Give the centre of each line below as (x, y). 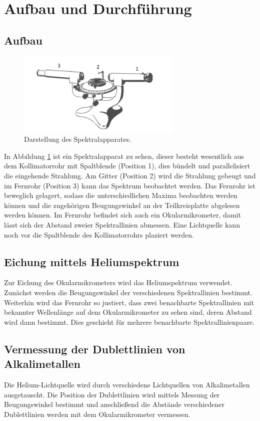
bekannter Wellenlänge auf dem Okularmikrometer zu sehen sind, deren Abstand (128, 312)
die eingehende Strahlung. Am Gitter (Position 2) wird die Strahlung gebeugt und (130, 176)
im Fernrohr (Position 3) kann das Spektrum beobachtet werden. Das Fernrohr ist (130, 185)
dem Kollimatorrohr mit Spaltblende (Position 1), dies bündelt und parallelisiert (127, 166)
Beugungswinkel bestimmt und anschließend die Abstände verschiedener (114, 404)
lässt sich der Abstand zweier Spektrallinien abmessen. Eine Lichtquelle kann (122, 225)
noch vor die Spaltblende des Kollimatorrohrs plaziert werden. (99, 234)
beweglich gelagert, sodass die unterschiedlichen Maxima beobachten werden (121, 195)
